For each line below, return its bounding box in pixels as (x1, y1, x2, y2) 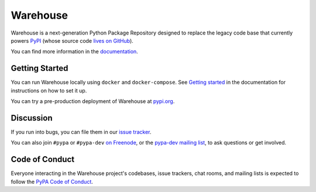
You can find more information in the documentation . (11, 48, 139, 55)
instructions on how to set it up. (11, 87, 87, 94)
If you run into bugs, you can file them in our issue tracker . (11, 128, 152, 135)
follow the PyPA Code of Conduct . (11, 178, 94, 185)
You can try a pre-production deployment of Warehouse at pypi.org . (11, 98, 175, 105)
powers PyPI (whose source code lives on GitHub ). (11, 37, 134, 44)
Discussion (11, 113, 53, 123)
